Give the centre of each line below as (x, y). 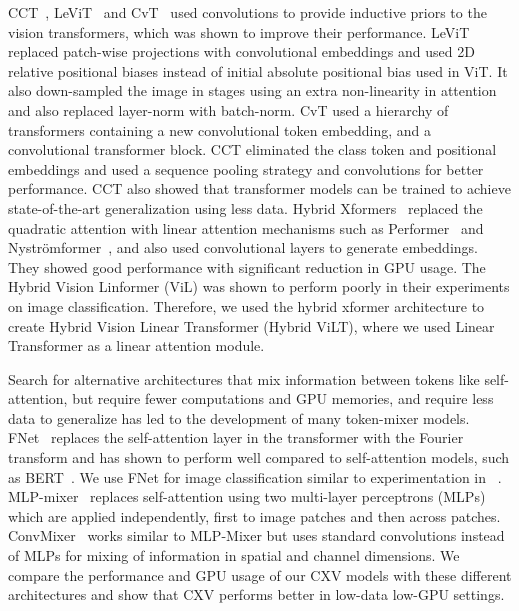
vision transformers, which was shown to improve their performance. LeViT (239, 31)
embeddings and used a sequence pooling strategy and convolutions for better (246, 168)
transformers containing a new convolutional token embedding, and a (220, 129)
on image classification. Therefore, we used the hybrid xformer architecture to (246, 305)
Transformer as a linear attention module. (136, 345)
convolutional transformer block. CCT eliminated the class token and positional (252, 149)
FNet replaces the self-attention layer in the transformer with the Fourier (236, 437)
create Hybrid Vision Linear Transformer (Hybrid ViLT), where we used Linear (251, 325)
